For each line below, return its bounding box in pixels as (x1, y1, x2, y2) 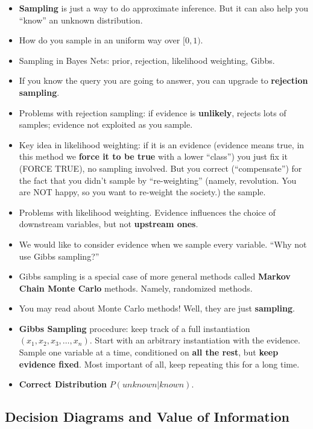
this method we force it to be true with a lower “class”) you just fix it (19, 150, 288, 163)
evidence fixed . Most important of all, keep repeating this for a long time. (19, 357, 300, 370)
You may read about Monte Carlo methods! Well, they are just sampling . (19, 302, 295, 315)
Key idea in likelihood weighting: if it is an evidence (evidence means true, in (19, 138, 305, 151)
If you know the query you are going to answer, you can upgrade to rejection (19, 74, 308, 87)
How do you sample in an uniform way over (19, 34, 180, 46)
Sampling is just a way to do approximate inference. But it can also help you (19, 2, 309, 14)
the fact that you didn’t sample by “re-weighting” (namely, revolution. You (19, 174, 297, 186)
